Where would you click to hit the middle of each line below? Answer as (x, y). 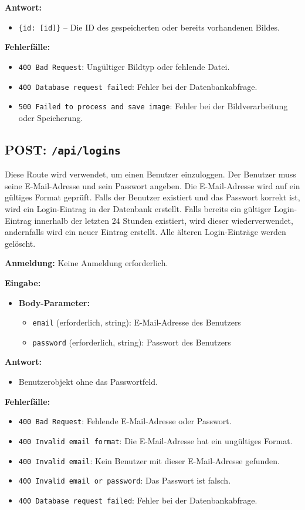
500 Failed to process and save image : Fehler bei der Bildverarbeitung (153, 106)
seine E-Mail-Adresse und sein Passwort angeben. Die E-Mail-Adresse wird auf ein (152, 185)
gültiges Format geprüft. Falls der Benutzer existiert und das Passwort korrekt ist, (152, 197)
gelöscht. (20, 243)
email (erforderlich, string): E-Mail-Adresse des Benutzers (137, 322)
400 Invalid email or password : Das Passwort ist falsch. (125, 480)
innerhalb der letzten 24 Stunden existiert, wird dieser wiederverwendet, (164, 220)
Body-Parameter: (54, 302)
